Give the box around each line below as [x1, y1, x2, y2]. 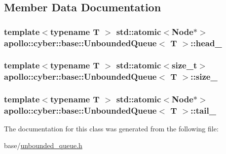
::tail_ [190, 104, 216, 117]
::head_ [190, 36, 222, 49]
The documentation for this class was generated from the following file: [4, 123, 219, 134]
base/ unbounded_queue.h [4, 140, 82, 151]
